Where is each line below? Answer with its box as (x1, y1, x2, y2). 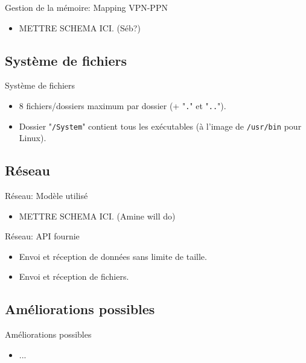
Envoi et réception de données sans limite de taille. (19, 250, 207, 262)
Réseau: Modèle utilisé (5, 189, 88, 202)
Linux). (19, 131, 46, 144)
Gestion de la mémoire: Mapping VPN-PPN (5, 1, 168, 13)
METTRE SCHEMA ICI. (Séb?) (19, 21, 141, 34)
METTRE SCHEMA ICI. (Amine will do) (19, 209, 176, 222)
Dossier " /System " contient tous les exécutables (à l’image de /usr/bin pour (19, 119, 302, 132)
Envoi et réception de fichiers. (19, 270, 129, 283)
